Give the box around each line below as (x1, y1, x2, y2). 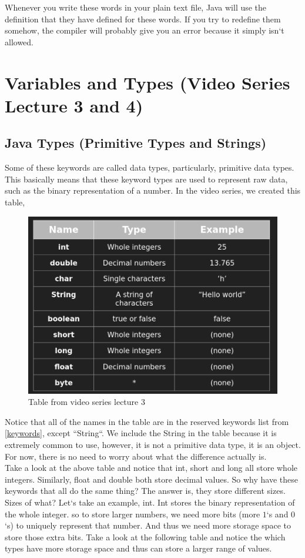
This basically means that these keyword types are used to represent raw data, (5, 172, 288, 185)
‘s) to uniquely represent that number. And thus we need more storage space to (5, 519, 291, 532)
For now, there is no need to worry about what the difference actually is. (5, 450, 267, 462)
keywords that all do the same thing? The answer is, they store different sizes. (5, 484, 286, 497)
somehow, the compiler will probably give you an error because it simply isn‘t (5, 24, 284, 36)
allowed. (5, 35, 33, 48)
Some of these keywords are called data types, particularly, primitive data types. (5, 161, 294, 174)
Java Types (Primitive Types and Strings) (5, 134, 267, 152)
